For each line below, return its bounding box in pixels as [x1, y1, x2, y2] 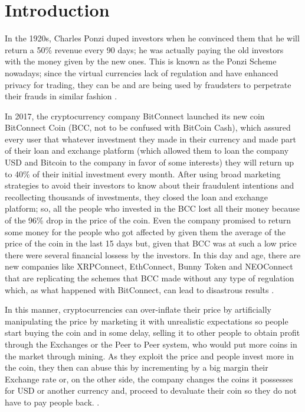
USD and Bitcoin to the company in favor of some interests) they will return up [5, 156, 294, 168]
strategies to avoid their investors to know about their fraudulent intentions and [5, 179, 294, 192]
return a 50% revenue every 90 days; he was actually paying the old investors [5, 43, 284, 56]
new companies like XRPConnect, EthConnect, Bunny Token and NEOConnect [5, 260, 293, 272]
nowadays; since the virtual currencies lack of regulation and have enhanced [5, 66, 278, 79]
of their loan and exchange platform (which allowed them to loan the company [5, 144, 289, 157]
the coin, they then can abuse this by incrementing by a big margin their [5, 361, 268, 374]
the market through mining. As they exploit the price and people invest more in [5, 349, 294, 362]
